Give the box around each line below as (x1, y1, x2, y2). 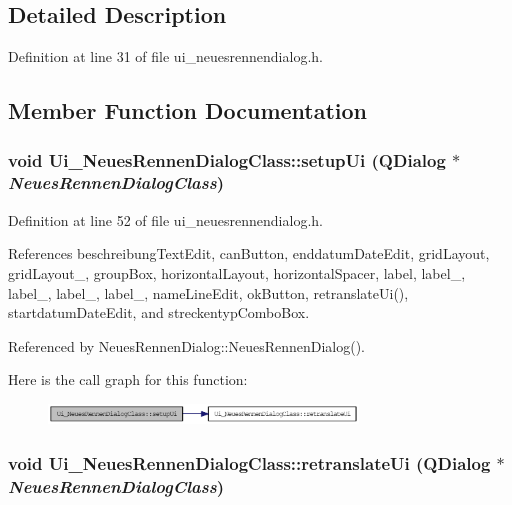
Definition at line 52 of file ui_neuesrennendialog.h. (8, 209, 323, 230)
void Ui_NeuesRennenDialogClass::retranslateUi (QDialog (8, 450, 491, 475)
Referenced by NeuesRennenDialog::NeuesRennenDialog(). (8, 335, 365, 356)
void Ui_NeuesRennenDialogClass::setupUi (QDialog (8, 147, 446, 172)
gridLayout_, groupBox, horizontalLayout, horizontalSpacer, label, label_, (8, 262, 466, 283)
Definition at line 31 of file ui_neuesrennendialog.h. (8, 46, 323, 67)
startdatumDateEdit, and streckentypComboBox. (8, 302, 310, 323)
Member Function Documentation (8, 95, 368, 126)
